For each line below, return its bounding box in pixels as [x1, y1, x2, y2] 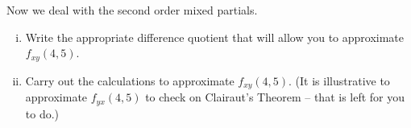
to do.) [25, 105, 60, 122]
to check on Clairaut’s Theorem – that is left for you [145, 89, 405, 105]
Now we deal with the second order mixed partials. [6, 2, 258, 18]
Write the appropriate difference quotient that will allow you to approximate [25, 28, 405, 45]
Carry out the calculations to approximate [25, 72, 235, 89]
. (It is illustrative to [289, 72, 390, 89]
